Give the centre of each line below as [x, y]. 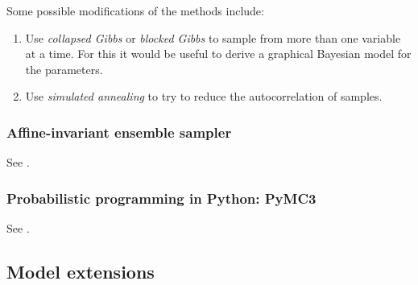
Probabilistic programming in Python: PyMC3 [161, 198]
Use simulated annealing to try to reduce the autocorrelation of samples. [204, 96]
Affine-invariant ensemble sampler [119, 132]
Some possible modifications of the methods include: [135, 10]
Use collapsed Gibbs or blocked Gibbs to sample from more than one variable [213, 37]
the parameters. [64, 69]
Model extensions [81, 271]
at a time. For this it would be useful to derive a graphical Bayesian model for [218, 54]
